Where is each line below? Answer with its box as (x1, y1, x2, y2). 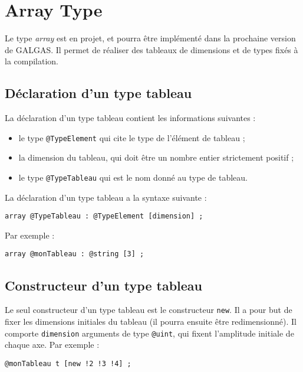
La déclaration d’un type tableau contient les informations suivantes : (5, 112, 256, 124)
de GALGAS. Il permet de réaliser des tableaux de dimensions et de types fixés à (5, 43, 298, 56)
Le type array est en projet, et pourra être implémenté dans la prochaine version (5, 32, 296, 44)
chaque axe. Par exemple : (5, 338, 100, 351)
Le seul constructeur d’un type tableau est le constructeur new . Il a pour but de (5, 304, 292, 316)
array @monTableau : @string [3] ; (5, 250, 144, 259)
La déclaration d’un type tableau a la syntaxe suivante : (5, 191, 207, 203)
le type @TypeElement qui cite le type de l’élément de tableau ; (18, 131, 245, 143)
